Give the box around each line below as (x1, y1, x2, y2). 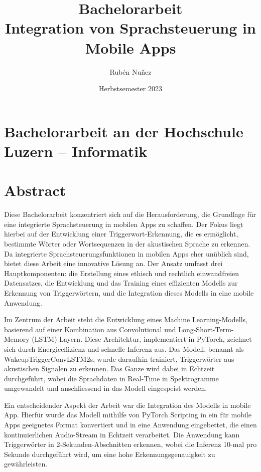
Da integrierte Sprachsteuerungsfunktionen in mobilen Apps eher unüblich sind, (4, 248, 249, 259)
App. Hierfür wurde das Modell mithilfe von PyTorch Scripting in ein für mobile (4, 409, 251, 420)
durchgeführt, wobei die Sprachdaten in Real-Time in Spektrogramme (4, 373, 219, 383)
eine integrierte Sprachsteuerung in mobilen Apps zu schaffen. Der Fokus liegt (4, 218, 243, 229)
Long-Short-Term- (178, 324, 234, 334)
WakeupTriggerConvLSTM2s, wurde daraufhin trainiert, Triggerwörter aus (4, 353, 234, 364)
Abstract (4, 180, 66, 200)
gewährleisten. (4, 458, 48, 469)
